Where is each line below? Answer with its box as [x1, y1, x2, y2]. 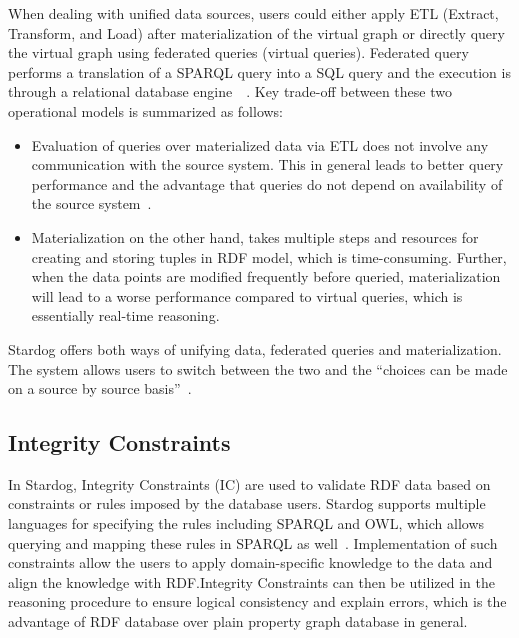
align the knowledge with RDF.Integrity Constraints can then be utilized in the [8, 571, 495, 592]
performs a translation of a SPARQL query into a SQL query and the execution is [8, 61, 511, 82]
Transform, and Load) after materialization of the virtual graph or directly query [8, 22, 505, 43]
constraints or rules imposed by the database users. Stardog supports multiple [8, 493, 486, 514]
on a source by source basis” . [8, 378, 192, 399]
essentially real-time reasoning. [31, 305, 220, 326]
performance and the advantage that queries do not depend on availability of [31, 173, 503, 194]
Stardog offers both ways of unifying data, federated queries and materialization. [8, 338, 502, 359]
